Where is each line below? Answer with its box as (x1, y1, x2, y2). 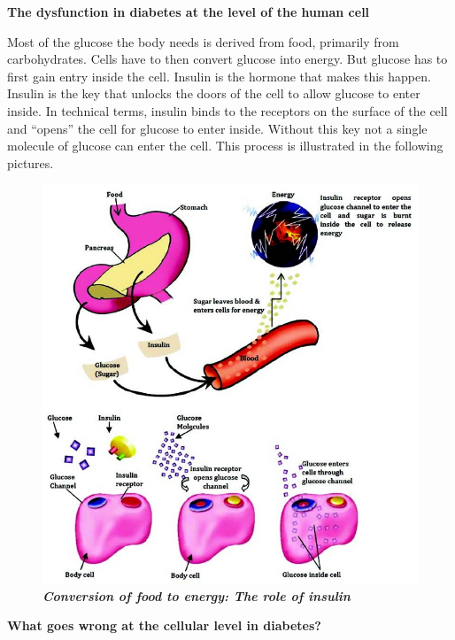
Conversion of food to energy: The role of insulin (42, 586, 351, 605)
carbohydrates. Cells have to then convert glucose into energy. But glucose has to (7, 50, 448, 68)
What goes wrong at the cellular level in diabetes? (7, 616, 321, 635)
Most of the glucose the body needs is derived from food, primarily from (7, 32, 399, 50)
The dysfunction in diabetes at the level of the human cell (7, 3, 370, 20)
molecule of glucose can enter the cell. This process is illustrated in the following (7, 136, 443, 155)
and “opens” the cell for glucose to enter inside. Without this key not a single (7, 119, 428, 137)
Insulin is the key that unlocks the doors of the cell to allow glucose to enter (7, 84, 420, 103)
